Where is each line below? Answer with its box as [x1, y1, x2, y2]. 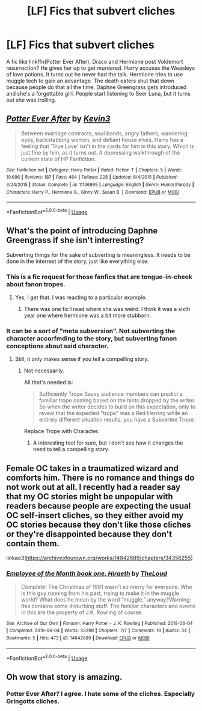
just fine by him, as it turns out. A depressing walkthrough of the [20, 149, 180, 156]
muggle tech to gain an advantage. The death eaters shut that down [6, 77, 175, 84]
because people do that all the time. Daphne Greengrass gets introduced [6, 83, 187, 91]
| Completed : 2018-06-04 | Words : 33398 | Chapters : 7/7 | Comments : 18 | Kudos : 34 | [6, 627, 191, 634]
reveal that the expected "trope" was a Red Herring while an [38, 410, 188, 417]
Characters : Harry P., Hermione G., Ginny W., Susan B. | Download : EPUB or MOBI [6, 189, 179, 195]
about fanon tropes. [6, 280, 66, 288]
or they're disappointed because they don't [6, 529, 173, 539]
